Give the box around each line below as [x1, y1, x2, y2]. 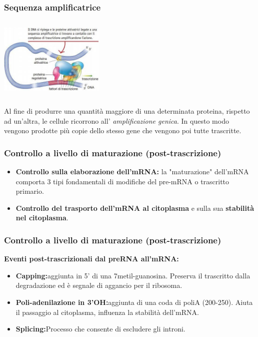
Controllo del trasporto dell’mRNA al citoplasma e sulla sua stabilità [15, 202, 254, 213]
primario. [15, 186, 44, 196]
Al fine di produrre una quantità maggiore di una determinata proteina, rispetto [4, 105, 250, 116]
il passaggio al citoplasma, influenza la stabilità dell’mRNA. [15, 306, 199, 317]
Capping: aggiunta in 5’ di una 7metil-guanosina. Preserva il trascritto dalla [15, 270, 250, 280]
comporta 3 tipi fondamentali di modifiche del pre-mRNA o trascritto [15, 176, 229, 186]
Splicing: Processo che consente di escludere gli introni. [15, 323, 185, 334]
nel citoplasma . [15, 212, 68, 223]
